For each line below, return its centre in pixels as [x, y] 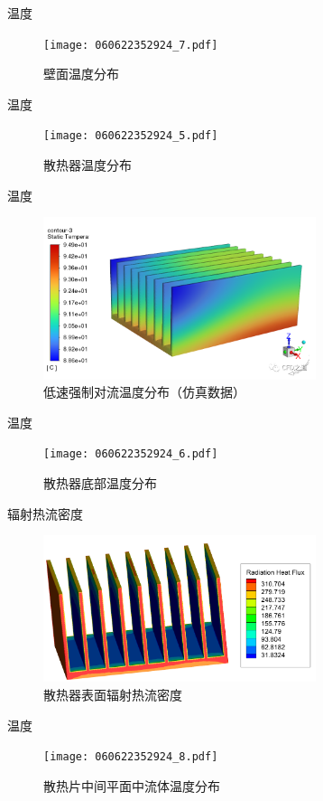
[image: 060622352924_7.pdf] [131, 45]
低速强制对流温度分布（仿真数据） [144, 392]
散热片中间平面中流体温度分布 [132, 785]
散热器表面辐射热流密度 [113, 695]
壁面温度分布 [81, 74]
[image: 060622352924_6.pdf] [131, 454]
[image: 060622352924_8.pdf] [131, 757]
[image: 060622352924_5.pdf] [131, 136]
